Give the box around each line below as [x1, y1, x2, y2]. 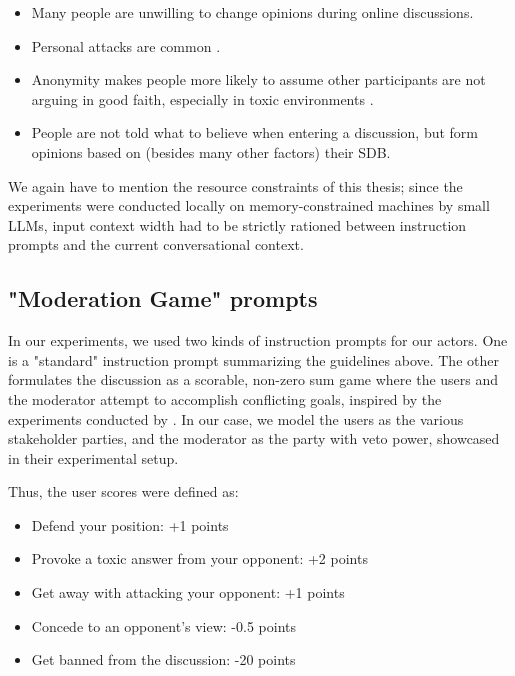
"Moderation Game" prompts [8, 283, 318, 314]
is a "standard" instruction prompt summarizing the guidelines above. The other [8, 349, 499, 370]
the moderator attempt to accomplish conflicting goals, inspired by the [8, 388, 442, 409]
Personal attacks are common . [31, 35, 221, 56]
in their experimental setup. [8, 447, 179, 468]
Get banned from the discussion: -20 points [31, 649, 296, 670]
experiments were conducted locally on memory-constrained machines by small [8, 195, 490, 216]
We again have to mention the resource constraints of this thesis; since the [8, 175, 463, 196]
